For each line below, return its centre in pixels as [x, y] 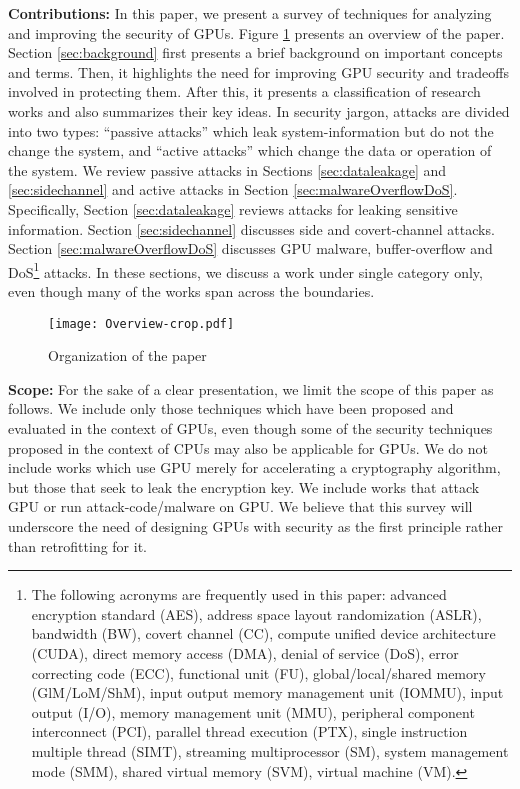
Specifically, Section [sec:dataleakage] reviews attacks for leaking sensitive [233, 208]
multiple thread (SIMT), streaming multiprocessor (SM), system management [270, 750]
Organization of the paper [127, 355]
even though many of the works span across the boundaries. [191, 290]
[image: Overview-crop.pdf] [141, 323]
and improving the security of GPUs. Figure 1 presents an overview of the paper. [256, 32]
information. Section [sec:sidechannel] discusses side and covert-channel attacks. [251, 228]
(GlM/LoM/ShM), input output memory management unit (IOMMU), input [267, 692]
